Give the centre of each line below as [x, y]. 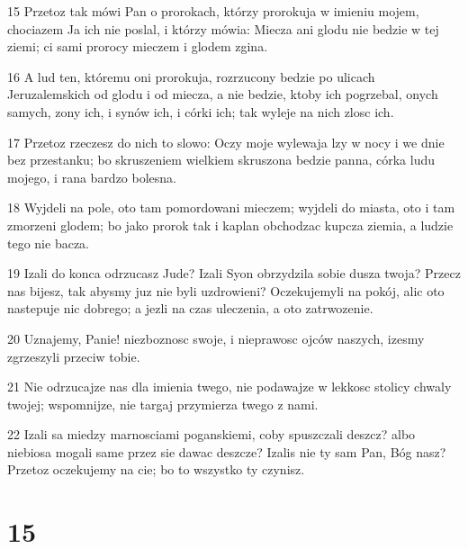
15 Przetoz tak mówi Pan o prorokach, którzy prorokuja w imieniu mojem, [213, 11]
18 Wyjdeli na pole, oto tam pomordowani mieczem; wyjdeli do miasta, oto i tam [231, 207]
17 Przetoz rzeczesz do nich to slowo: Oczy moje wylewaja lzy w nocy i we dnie [226, 142]
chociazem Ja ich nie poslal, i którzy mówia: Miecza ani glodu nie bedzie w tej [223, 28]
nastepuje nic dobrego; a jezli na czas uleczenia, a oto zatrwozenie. [190, 308]
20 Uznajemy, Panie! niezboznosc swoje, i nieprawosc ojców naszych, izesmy [216, 338]
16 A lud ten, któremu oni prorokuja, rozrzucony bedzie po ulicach [191, 76]
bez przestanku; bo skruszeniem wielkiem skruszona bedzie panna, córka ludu [221, 160]
